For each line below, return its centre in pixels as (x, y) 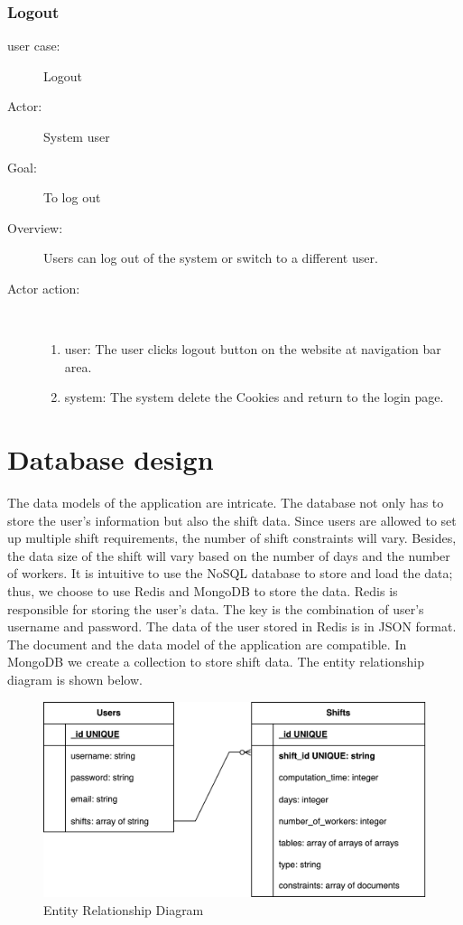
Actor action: (44, 288)
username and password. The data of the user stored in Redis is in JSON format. (232, 626)
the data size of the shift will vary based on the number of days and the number (229, 555)
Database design (111, 459)
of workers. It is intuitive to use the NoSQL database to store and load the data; (230, 573)
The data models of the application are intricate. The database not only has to (226, 503)
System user (77, 136)
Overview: (35, 227)
